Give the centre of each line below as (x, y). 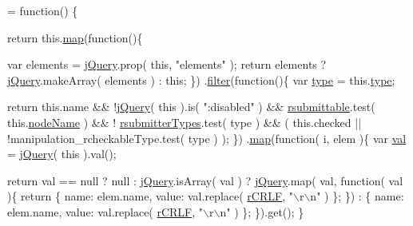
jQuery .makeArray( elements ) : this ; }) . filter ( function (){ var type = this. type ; (201, 79)
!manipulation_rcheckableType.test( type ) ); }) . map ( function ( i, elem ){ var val (207, 138)
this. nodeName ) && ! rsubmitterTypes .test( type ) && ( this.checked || (185, 122)
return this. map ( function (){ (75, 37)
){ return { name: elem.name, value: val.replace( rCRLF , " (150, 196)
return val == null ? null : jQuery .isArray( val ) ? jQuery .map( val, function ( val (205, 180)
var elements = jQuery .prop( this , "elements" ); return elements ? (167, 64)
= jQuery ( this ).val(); (62, 154)
